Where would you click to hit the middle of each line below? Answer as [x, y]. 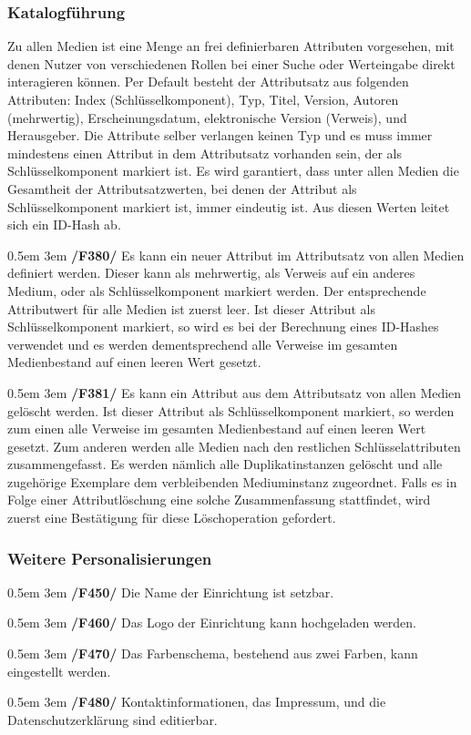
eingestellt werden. [59, 671]
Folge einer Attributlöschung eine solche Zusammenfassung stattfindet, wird [219, 500]
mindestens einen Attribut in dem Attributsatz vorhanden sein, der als [205, 153]
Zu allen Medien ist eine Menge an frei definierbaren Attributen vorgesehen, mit [231, 46]
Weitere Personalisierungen [110, 558]
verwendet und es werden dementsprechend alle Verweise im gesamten [203, 344]
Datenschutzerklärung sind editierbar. [113, 719]
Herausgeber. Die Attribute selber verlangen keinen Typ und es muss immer [220, 135]
